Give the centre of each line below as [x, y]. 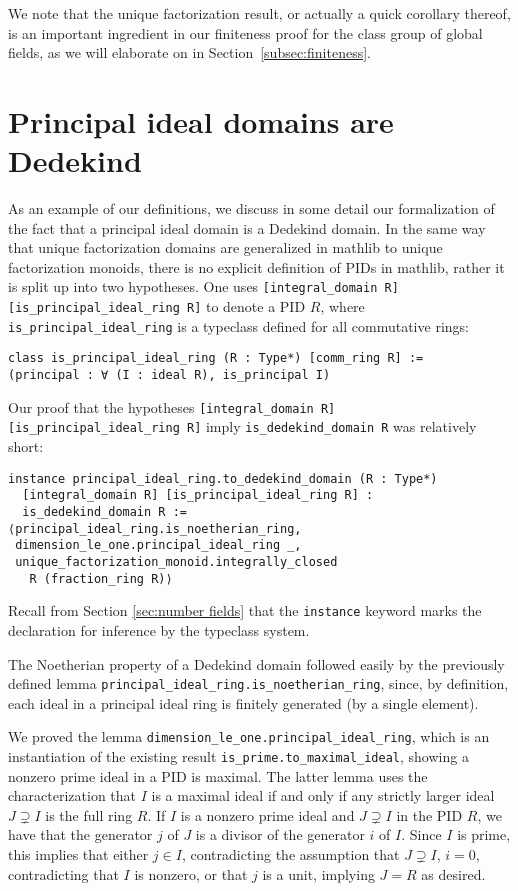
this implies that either [78, 854]
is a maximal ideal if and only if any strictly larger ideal [323, 795]
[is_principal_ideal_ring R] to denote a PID [157, 306]
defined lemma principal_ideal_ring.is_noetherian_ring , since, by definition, [258, 683]
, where [342, 306]
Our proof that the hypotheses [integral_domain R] [172, 406]
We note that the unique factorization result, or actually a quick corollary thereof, [259, 13]
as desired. [453, 873]
